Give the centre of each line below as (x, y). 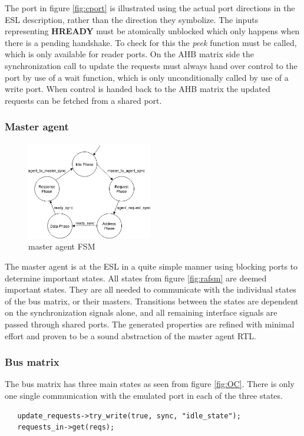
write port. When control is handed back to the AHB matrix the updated (138, 89)
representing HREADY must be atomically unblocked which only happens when (152, 31)
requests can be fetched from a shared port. (83, 100)
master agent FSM (62, 246)
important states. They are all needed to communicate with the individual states (151, 289)
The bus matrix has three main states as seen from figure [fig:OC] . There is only (150, 384)
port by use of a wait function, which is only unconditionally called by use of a (147, 77)
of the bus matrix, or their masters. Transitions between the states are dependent (152, 301)
